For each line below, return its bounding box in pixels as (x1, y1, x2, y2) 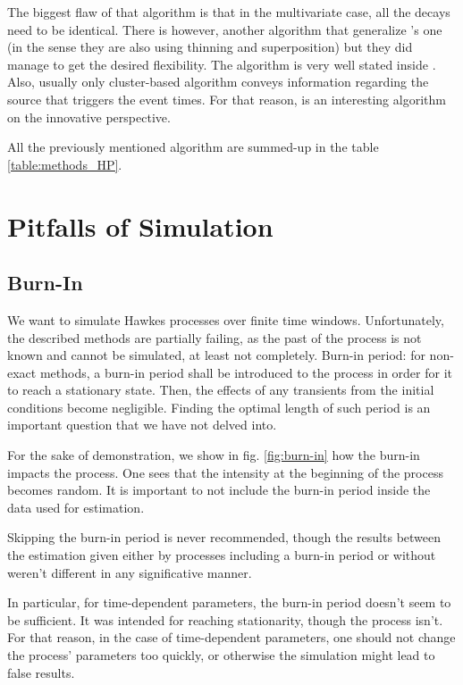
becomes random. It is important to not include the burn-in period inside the (7, 480, 431, 499)
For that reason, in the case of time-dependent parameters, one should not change (7, 628, 456, 647)
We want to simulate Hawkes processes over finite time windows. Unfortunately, (7, 310, 444, 329)
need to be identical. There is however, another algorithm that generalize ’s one (7, 20, 442, 38)
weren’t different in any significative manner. (7, 563, 252, 581)
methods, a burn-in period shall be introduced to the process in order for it (39, 363, 453, 381)
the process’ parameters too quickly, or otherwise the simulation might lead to (7, 646, 435, 664)
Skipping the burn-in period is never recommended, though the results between (7, 528, 442, 547)
